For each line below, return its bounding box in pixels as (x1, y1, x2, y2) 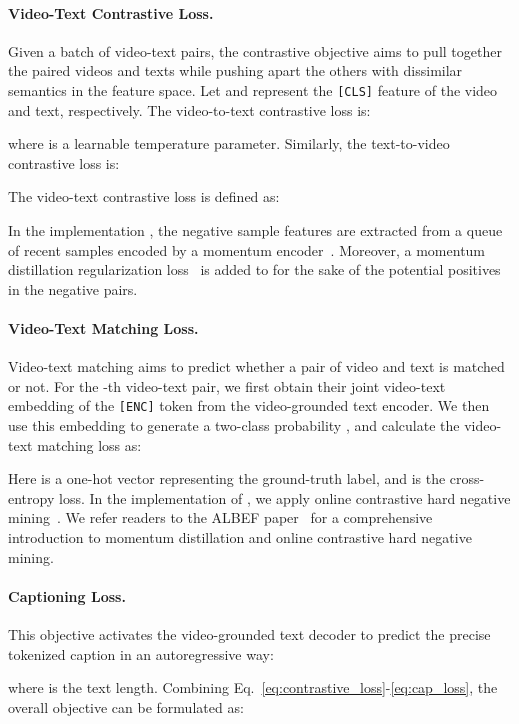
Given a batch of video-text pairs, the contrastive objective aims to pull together (8, 40, 502, 61)
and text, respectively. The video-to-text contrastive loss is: (8, 99, 371, 120)
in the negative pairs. (8, 278, 138, 299)
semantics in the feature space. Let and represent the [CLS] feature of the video (8, 79, 498, 100)
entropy (8, 487, 55, 508)
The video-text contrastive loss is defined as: (8, 186, 280, 207)
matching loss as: (37, 434, 142, 455)
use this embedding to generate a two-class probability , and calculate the (8, 415, 460, 436)
